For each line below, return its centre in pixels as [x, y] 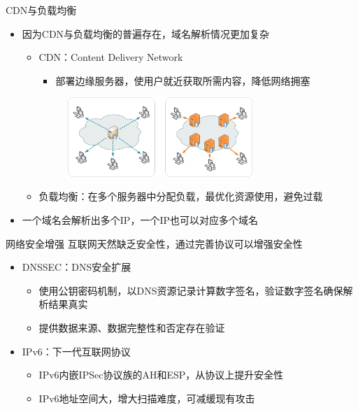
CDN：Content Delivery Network [111, 57]
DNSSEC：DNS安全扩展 [77, 267]
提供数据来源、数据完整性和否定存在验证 [132, 327]
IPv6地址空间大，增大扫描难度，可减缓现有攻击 [147, 398]
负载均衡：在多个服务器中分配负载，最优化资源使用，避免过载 [181, 196]
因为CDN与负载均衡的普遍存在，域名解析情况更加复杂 [146, 33]
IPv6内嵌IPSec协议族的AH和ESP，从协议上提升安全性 [161, 375]
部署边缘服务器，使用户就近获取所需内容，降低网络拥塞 [183, 80]
